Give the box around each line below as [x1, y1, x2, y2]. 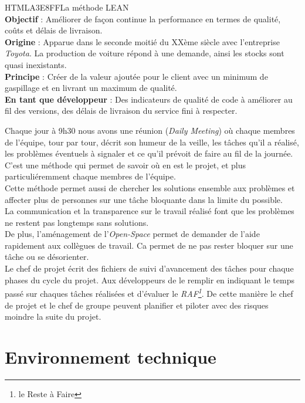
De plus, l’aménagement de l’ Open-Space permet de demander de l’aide [5, 228, 260, 240]
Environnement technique [5, 344, 216, 368]
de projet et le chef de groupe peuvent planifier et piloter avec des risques [5, 299, 269, 311]
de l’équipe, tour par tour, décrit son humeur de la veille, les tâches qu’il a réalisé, [5, 136, 299, 148]
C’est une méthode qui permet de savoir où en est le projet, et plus [5, 158, 246, 171]
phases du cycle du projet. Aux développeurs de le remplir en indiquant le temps [5, 273, 294, 286]
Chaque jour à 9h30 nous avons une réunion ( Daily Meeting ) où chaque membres [5, 124, 295, 136]
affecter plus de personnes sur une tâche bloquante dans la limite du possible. [5, 193, 283, 205]
